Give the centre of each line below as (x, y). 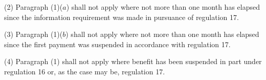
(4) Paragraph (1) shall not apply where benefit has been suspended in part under (133, 61)
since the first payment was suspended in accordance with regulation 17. (117, 44)
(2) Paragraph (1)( (34, 7)
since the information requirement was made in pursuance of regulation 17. (121, 17)
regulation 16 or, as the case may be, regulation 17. (85, 71)
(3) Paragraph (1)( (34, 34)
